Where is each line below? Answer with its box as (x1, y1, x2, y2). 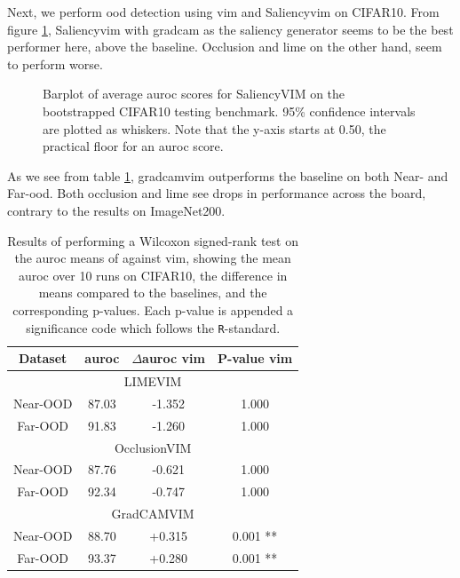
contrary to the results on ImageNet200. (7, 201, 226, 219)
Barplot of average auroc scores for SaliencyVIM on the (43, 84, 345, 103)
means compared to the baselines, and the (38, 283, 267, 302)
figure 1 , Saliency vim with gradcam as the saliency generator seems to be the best (7, 20, 454, 38)
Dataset (19, 349, 67, 368)
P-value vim (217, 349, 293, 368)
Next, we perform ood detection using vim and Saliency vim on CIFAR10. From (7, 3, 440, 20)
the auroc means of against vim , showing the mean (14, 249, 291, 267)
